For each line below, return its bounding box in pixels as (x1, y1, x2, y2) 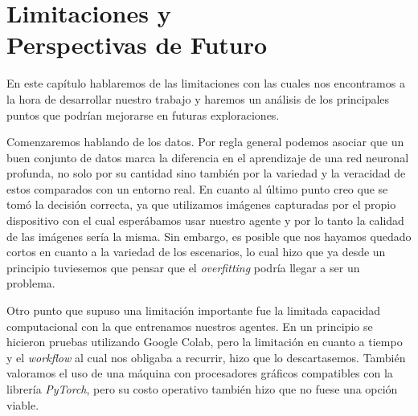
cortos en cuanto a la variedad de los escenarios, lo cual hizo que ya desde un (6, 243, 386, 260)
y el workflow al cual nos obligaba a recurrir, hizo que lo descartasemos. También (6, 349, 406, 365)
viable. (6, 396, 39, 413)
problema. (6, 275, 55, 292)
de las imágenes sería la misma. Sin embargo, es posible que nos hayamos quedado (6, 227, 412, 244)
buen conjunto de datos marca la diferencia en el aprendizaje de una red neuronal (6, 149, 409, 165)
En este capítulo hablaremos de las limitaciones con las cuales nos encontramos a (6, 75, 405, 92)
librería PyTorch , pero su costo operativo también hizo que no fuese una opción (6, 381, 398, 397)
